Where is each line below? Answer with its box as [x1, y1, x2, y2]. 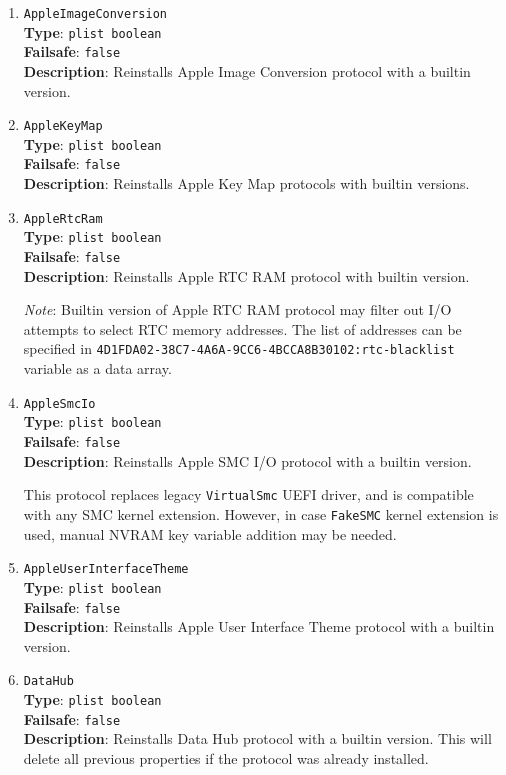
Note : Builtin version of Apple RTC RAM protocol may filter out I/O [23, 299, 452, 320]
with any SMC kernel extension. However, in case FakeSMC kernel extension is [23, 503, 499, 524]
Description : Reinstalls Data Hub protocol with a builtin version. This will [23, 728, 492, 749]
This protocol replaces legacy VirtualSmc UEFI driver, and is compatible [23, 484, 474, 505]
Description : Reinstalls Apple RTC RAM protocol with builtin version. [23, 265, 470, 286]
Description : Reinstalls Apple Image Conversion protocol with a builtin [23, 60, 471, 81]
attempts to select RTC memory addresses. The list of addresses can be [23, 318, 462, 339]
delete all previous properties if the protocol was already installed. [23, 747, 429, 768]
